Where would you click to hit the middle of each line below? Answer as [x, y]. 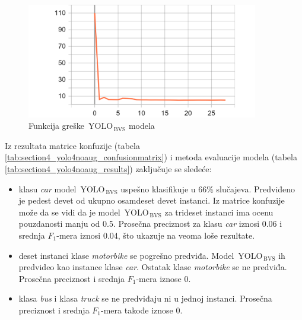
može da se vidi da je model [69, 212]
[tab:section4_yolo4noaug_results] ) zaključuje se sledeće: [108, 169]
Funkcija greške [57, 126]
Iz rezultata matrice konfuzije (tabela [72, 145]
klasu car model [47, 188]
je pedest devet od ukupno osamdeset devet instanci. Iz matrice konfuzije [152, 200]
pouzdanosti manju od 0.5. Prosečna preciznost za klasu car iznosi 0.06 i [150, 224]
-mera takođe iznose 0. [142, 310]
